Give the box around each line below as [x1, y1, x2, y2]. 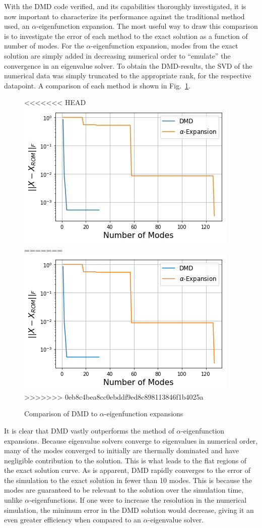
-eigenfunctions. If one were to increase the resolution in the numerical [29, 495, 247, 505]
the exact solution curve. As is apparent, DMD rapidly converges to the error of [4, 465, 251, 475]
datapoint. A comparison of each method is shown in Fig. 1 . [4, 80, 190, 90]
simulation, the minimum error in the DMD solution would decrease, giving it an [4, 504, 254, 515]
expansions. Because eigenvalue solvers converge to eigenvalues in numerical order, [4, 435, 258, 446]
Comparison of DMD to [24, 408, 98, 419]
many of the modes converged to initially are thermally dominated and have [4, 445, 239, 456]
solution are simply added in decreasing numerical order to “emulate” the [4, 50, 231, 61]
